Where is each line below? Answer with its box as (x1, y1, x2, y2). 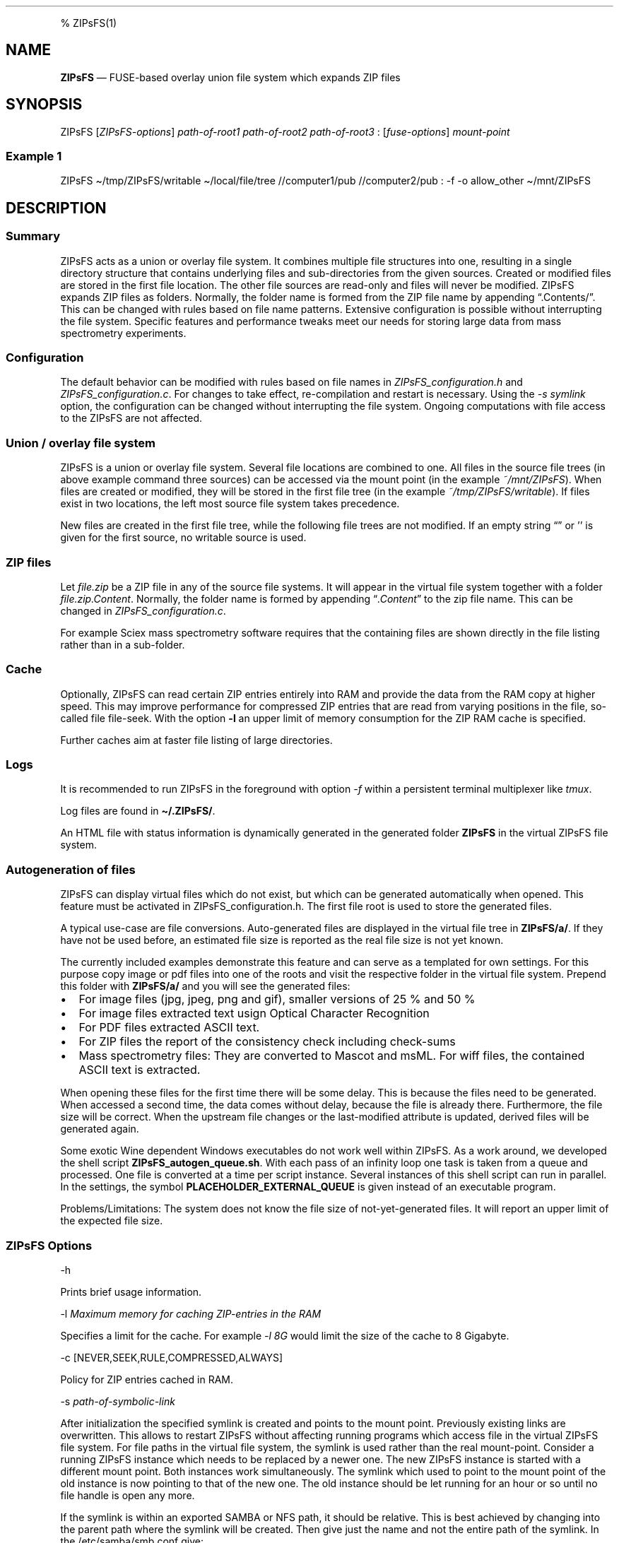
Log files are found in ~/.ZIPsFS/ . (60, 805, 216, 817)
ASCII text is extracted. (78, 1063, 201, 1077)
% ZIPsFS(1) (60, 17, 117, 29)
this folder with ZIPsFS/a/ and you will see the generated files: (60, 980, 350, 993)
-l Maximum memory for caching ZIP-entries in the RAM (60, 1307, 322, 1320)
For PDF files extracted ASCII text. (78, 1020, 260, 1035)
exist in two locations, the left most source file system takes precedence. (60, 497, 400, 510)
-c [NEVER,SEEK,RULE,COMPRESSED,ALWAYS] (60, 1351, 283, 1364)
